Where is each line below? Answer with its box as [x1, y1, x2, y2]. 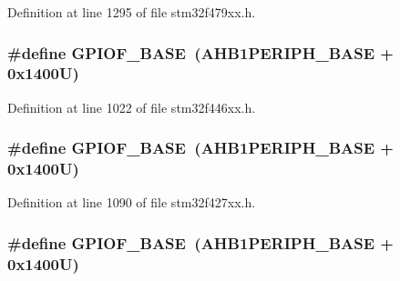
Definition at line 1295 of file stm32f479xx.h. [7, 3, 256, 21]
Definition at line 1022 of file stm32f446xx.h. [7, 97, 256, 116]
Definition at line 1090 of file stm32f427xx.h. [7, 193, 256, 212]
